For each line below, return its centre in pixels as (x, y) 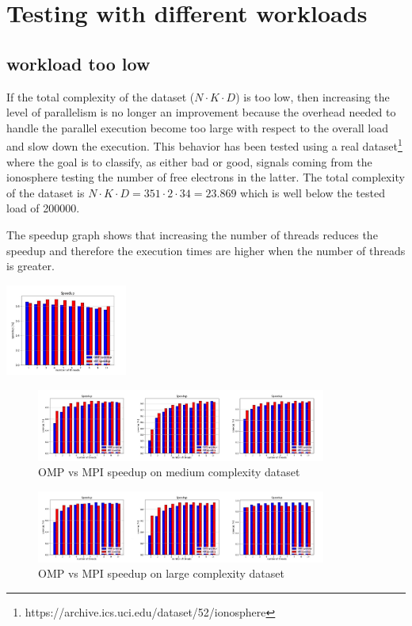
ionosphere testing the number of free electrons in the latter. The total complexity (206, 177)
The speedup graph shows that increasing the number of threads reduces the (192, 234)
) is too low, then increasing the (313, 96)
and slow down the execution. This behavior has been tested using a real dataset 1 (204, 145)
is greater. (31, 266)
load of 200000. (43, 208)
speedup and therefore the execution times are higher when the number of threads (206, 250)
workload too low (78, 63)
